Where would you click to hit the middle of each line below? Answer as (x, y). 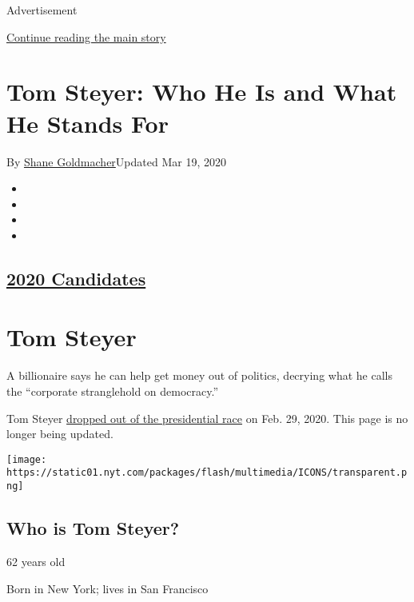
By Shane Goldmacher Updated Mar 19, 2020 (116, 161)
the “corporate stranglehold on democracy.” (113, 391)
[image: (27, 459)
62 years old (36, 561)
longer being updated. (60, 434)
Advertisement (42, 10)
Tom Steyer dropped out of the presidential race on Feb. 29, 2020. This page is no (207, 418)
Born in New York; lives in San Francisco (107, 588)
